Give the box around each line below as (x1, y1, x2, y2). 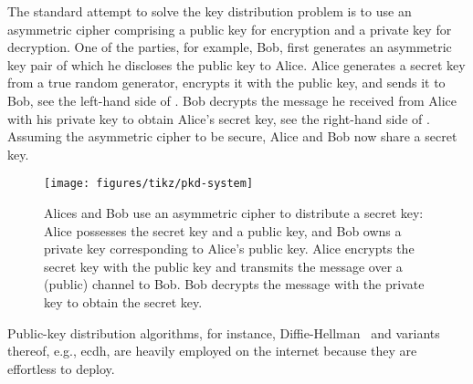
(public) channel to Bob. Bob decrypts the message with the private (44, 275, 425, 294)
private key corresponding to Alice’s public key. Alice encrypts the (44, 239, 415, 258)
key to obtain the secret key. (44, 292, 203, 311)
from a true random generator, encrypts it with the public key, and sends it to (7, 73, 446, 92)
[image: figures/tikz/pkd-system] (44, 177, 254, 191)
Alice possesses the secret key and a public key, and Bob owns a (44, 221, 402, 240)
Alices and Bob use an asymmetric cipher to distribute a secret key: (44, 203, 424, 222)
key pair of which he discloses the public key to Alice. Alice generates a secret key (7, 55, 466, 74)
